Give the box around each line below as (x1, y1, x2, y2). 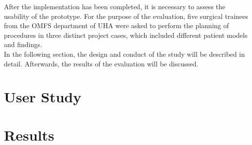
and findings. (4, 39, 42, 49)
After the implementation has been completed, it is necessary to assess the (4, 1, 226, 11)
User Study (4, 87, 82, 107)
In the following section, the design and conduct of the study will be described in (4, 48, 245, 59)
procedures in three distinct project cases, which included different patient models (4, 30, 248, 40)
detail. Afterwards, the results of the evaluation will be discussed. (4, 58, 199, 68)
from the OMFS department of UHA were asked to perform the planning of (4, 20, 229, 31)
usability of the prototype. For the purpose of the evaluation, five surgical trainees (4, 11, 248, 21)
